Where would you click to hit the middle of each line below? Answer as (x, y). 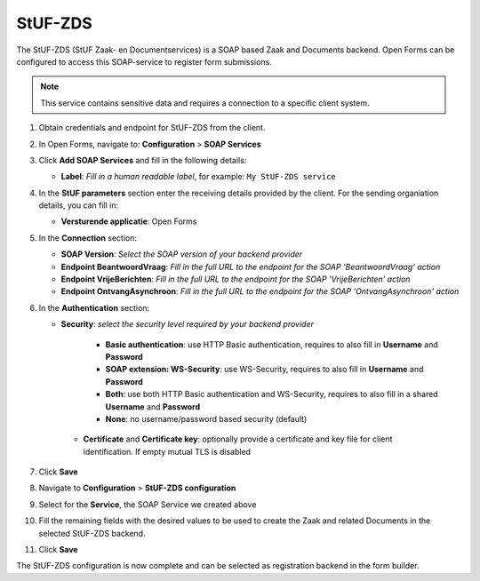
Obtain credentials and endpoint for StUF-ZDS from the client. (152, 128)
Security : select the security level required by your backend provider (188, 324)
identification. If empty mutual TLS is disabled (167, 451)
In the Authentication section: (94, 307)
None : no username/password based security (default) (206, 418)
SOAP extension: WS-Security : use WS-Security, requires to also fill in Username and (264, 370)
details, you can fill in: (79, 205)
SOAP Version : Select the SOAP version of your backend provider (182, 254)
